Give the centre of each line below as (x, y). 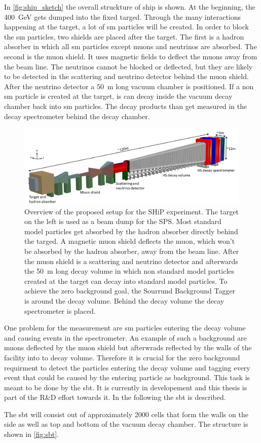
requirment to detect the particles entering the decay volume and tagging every (127, 367)
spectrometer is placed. (60, 310)
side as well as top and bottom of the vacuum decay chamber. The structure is (126, 424)
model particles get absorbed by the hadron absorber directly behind (131, 231)
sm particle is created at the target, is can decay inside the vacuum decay (118, 96)
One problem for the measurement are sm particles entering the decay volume (125, 328)
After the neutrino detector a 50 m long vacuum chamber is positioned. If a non (129, 86)
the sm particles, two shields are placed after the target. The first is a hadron (124, 36)
